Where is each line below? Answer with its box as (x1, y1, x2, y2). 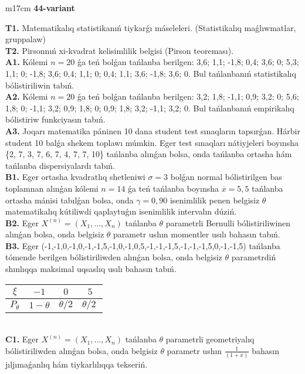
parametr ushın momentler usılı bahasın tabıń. (113, 228, 280, 240)
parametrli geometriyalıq (165, 333, 255, 345)
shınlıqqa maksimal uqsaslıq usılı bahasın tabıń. (5, 263, 177, 275)
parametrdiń (231, 251, 276, 263)
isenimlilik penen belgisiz (170, 193, 260, 206)
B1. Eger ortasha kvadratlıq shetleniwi (5, 171, 145, 183)
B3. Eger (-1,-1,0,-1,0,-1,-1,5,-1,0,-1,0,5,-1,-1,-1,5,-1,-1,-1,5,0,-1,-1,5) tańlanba (5, 239, 280, 251)
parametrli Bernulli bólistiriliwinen (165, 216, 291, 229)
